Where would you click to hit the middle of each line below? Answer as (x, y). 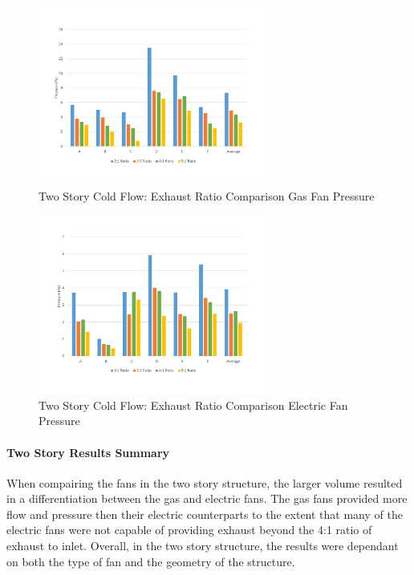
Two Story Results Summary (88, 452)
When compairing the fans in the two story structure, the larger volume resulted (205, 482)
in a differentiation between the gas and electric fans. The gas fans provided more (207, 498)
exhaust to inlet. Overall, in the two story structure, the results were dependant (203, 546)
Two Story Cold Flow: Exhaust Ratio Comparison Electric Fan (193, 405)
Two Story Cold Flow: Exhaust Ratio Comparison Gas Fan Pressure (207, 196)
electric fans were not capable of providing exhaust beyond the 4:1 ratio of (189, 530)
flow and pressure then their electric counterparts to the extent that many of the (205, 514)
